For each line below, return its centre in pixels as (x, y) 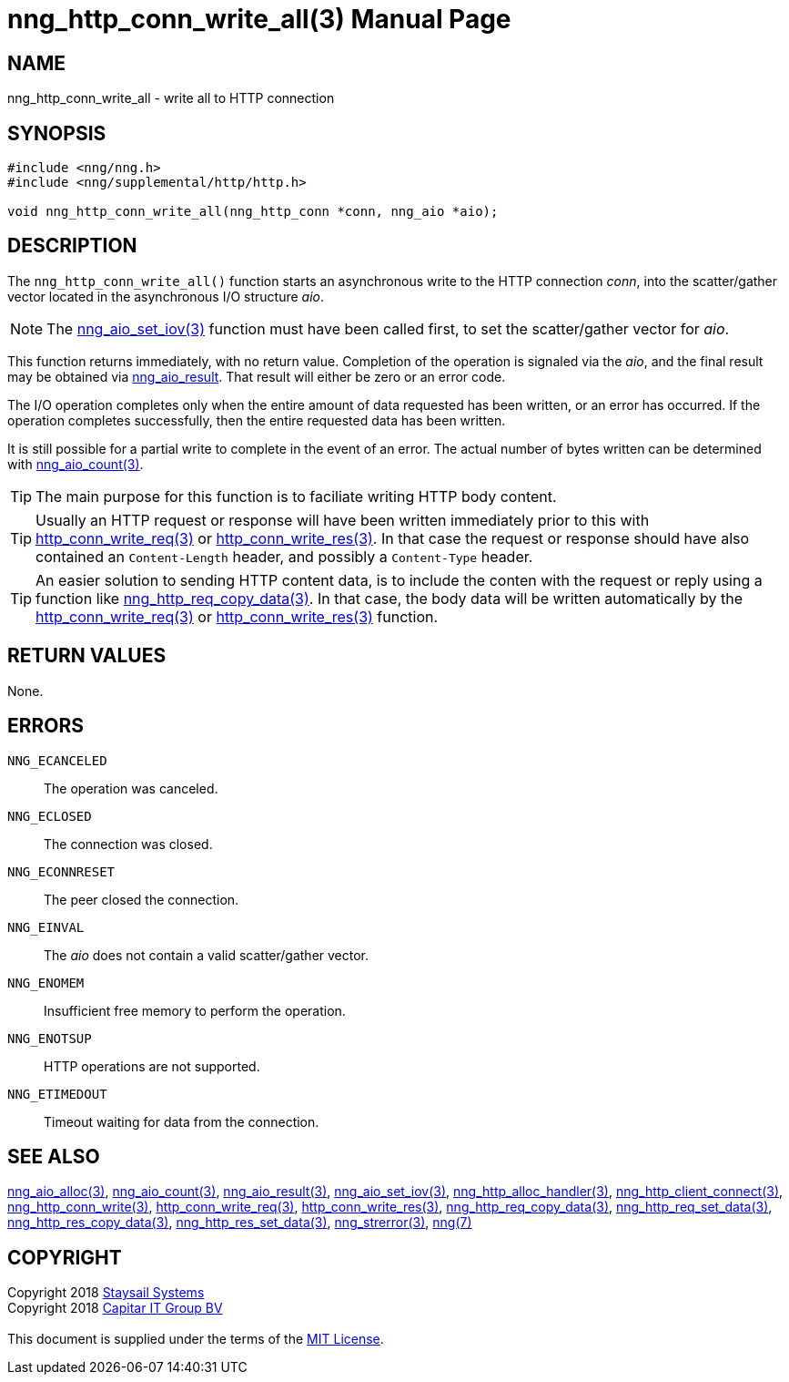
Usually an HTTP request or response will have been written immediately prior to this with (343, 520)
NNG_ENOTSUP (50, 1038)
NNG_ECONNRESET (61, 871)
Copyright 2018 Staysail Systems (106, 1293)
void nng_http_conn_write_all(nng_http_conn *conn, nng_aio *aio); (253, 212)
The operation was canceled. (131, 788)
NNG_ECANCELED (57, 760)
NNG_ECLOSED (50, 816)
